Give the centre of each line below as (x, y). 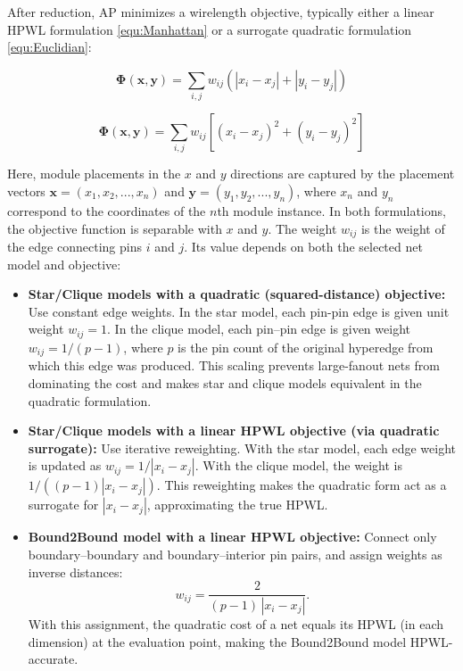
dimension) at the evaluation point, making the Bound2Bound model (217, 641)
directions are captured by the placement (343, 174)
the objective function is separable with (115, 228)
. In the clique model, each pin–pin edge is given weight (259, 329)
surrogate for (63, 505)
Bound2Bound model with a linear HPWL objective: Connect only (232, 537)
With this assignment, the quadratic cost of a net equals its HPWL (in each (236, 624)
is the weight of (403, 228)
